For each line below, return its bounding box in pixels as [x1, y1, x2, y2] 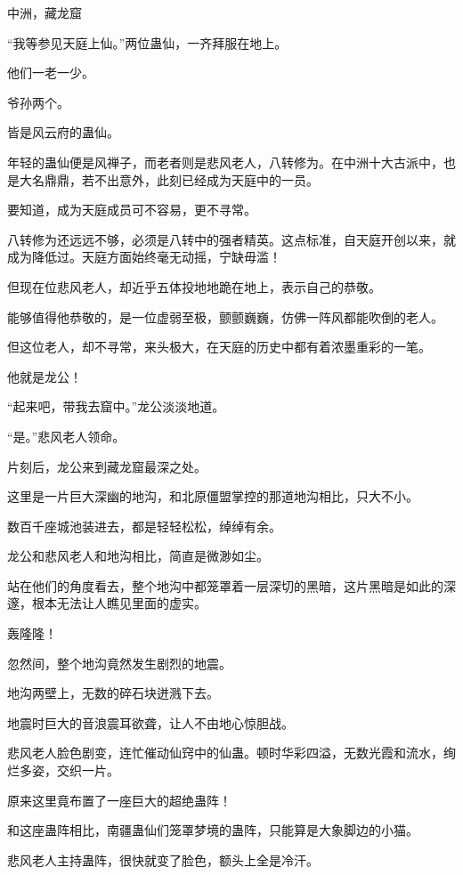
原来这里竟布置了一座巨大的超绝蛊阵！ [7, 790, 231, 809]
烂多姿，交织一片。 [7, 761, 119, 780]
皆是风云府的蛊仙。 [7, 123, 119, 142]
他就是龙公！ [7, 367, 82, 385]
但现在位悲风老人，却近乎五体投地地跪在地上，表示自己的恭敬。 [7, 277, 381, 296]
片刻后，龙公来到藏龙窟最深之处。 [7, 457, 207, 475]
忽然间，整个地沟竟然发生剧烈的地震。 [7, 653, 231, 672]
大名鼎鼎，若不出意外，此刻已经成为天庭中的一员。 [19, 170, 319, 189]
